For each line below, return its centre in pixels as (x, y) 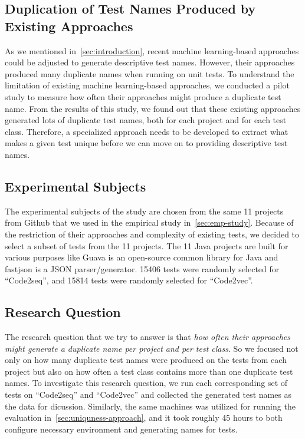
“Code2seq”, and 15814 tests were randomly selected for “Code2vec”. (129, 280)
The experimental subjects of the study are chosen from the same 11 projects (144, 211)
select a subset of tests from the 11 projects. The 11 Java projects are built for (147, 245)
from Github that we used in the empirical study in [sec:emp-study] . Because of (149, 222)
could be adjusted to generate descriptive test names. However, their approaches (150, 62)
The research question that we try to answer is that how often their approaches (147, 337)
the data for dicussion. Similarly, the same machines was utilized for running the (150, 406)
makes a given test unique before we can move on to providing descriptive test (146, 143)
